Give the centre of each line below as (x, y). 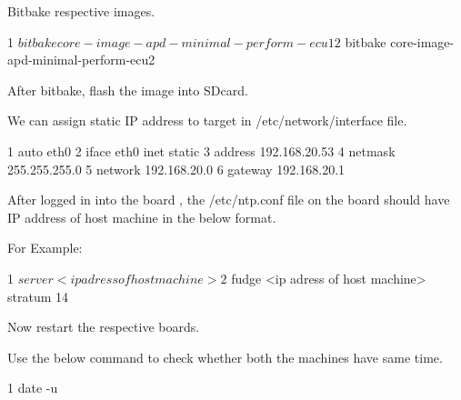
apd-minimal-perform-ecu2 (81, 60)
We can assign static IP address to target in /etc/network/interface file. (207, 120)
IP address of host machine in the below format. (142, 217)
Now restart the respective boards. (104, 327)
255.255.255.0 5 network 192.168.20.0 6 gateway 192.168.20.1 (176, 169)
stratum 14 (38, 296)
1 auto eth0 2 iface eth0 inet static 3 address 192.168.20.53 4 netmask (201, 150)
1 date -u (33, 388)
